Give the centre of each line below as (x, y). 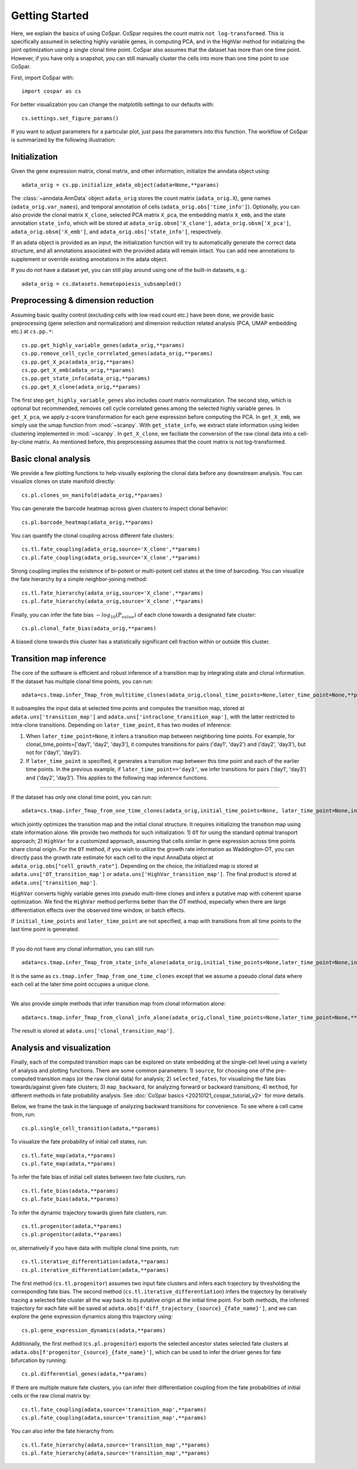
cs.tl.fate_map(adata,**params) (69, 1155)
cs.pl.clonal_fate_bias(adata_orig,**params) (89, 629)
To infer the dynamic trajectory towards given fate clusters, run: (89, 1212)
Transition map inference (59, 659)
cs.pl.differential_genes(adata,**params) (84, 1374)
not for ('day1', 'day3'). (54, 752)
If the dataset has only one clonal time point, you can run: (82, 797)
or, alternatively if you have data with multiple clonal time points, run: (95, 1248)
